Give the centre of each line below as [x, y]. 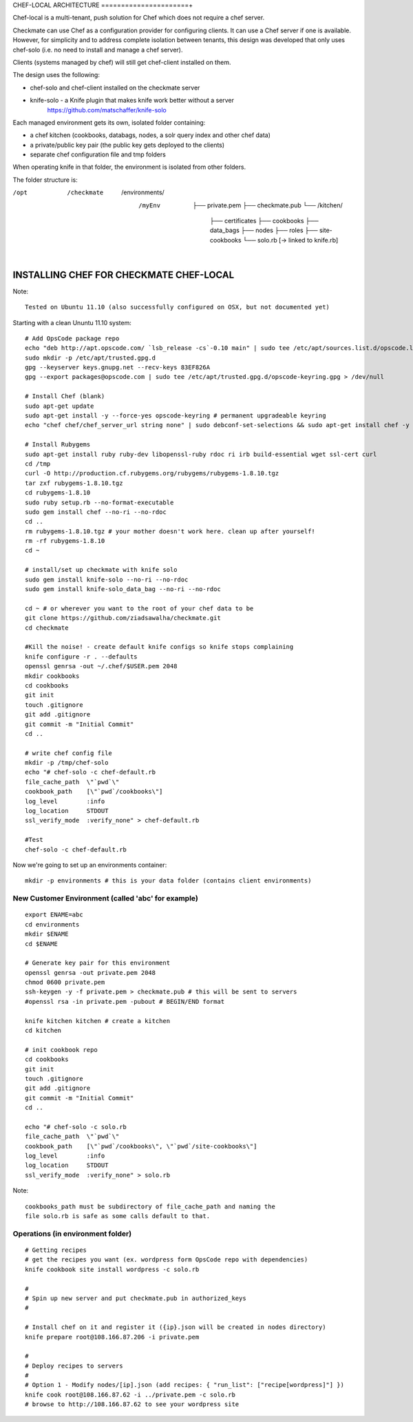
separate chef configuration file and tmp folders [98, 154]
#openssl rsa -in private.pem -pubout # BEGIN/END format [125, 1001]
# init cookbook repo [61, 1050]
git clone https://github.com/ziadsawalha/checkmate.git [123, 618]
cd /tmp [38, 464]
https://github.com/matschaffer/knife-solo [107, 110]
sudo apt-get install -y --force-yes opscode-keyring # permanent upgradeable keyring [176, 416]
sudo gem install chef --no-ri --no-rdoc [96, 512]
